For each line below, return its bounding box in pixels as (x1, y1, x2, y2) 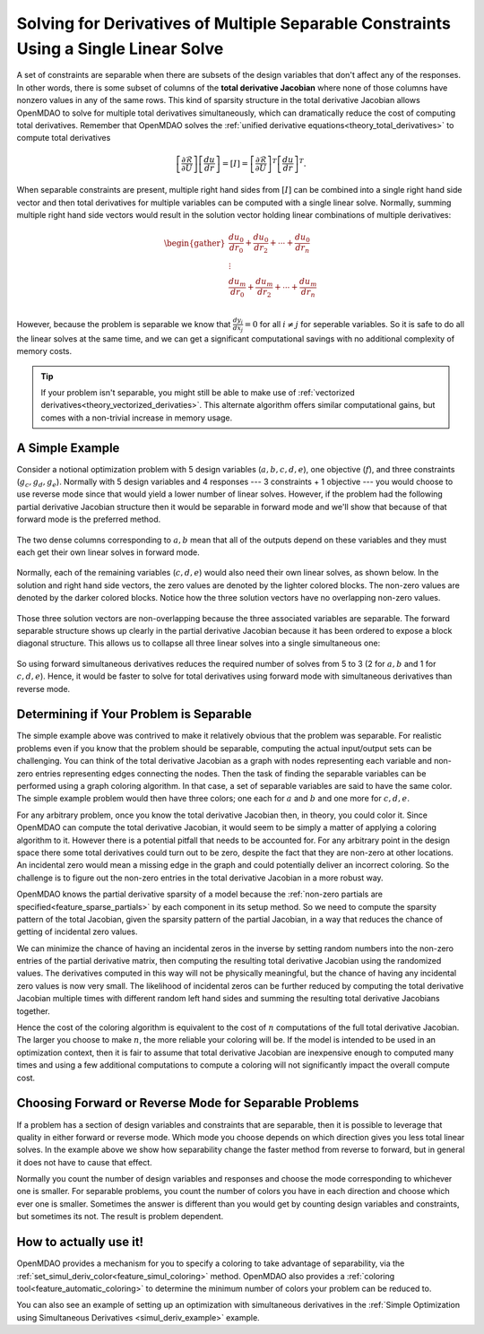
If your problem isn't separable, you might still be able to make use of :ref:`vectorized (40, 387, 355, 398)
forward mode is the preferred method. (16, 514, 161, 524)
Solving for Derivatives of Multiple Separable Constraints (16, 13, 452, 33)
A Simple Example (16, 440, 120, 455)
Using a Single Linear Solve (16, 39, 224, 58)
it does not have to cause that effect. (16, 1156, 152, 1167)
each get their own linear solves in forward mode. (16, 547, 201, 558)
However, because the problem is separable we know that (16, 318, 231, 329)
